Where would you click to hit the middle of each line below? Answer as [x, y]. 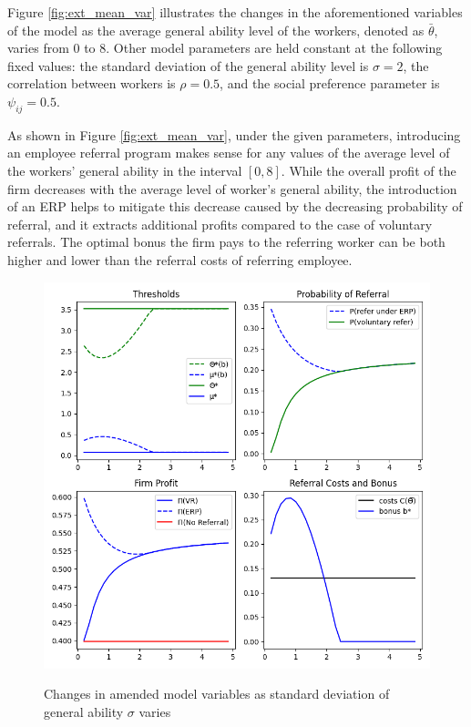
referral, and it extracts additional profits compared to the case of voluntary [220, 224]
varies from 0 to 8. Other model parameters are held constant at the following [225, 48]
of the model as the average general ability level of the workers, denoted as [216, 30]
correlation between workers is [92, 83]
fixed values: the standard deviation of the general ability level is [188, 65]
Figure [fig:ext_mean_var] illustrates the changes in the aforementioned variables [235, 12]
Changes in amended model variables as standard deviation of [217, 694]
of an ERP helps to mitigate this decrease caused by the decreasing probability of [235, 206]
